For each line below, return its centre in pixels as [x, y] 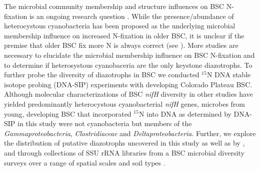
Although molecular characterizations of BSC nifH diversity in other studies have [128, 94]
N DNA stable [229, 75]
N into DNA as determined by [185, 113]
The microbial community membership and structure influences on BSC [114, 6]
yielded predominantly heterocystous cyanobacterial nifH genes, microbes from [124, 103]
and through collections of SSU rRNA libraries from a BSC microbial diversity [124, 152]
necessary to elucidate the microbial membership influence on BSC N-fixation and [129, 55]
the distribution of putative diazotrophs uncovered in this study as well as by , [124, 143]
